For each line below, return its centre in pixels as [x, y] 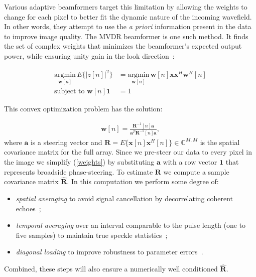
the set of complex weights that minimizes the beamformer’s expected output [123, 46]
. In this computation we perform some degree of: [143, 181]
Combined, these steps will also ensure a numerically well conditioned [111, 269]
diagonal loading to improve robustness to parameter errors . [109, 252]
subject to [70, 92]
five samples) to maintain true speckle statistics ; [92, 235]
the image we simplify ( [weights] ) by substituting [79, 162]
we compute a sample [196, 171]
